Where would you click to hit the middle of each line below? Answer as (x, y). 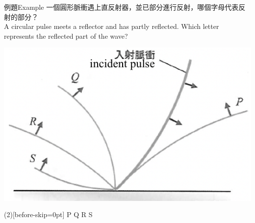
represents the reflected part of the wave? (66, 36)
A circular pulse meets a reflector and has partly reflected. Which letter (112, 26)
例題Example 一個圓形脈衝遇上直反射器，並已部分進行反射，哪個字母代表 (121, 7)
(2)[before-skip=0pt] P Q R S (48, 214)
